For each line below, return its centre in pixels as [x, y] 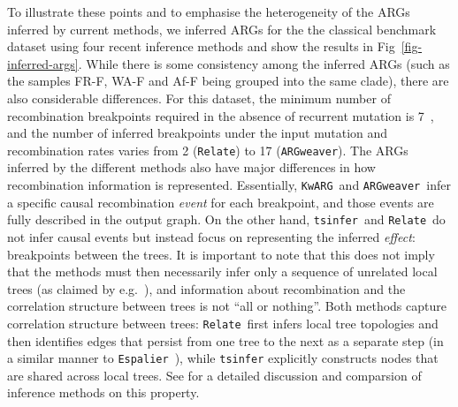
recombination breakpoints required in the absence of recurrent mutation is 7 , [221, 115]
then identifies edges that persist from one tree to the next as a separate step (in [225, 340]
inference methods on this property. [103, 392]
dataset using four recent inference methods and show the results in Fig [201, 46]
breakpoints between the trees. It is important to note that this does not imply [221, 254]
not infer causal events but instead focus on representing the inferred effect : [211, 236]
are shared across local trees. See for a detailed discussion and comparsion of [214, 375]
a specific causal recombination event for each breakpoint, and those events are [221, 202]
